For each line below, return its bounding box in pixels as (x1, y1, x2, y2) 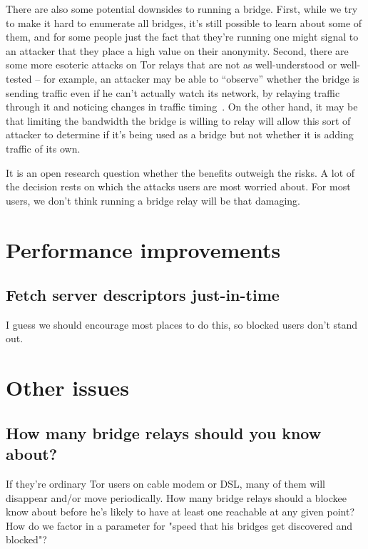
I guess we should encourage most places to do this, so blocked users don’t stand (6, 317, 358, 332)
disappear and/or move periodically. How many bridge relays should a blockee (6, 490, 347, 505)
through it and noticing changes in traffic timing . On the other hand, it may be (6, 99, 358, 114)
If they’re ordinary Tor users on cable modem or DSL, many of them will (6, 476, 325, 491)
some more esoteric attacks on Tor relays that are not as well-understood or (6, 57, 337, 72)
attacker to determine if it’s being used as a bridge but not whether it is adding (6, 127, 354, 142)
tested (6, 71, 32, 86)
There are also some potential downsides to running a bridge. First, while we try (6, 1, 358, 16)
